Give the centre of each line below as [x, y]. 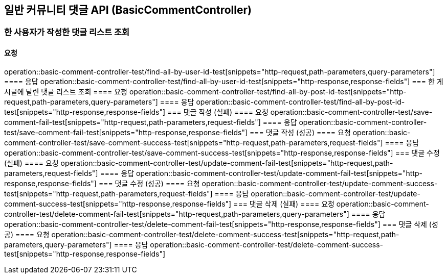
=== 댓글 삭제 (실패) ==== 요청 [284, 204]
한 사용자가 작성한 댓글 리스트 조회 [67, 32]
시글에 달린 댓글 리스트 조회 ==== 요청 [66, 91]
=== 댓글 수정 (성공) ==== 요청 [149, 183]
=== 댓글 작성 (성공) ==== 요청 [300, 132]
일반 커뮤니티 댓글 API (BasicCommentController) [128, 10]
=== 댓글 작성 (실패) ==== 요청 [218, 112]
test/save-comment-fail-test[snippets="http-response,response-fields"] [126, 132]
